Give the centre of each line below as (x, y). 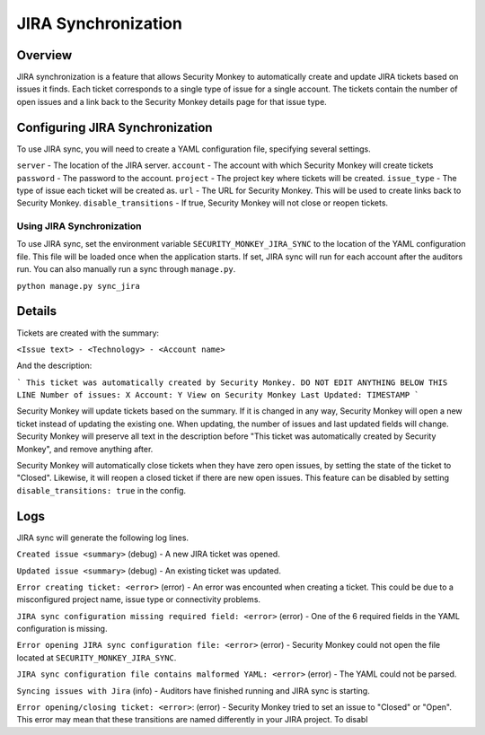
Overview (44, 55)
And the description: (54, 366)
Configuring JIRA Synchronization (115, 127)
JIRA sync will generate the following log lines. (102, 538)
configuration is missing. (62, 629)
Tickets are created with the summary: (88, 333)
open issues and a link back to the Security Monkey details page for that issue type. (172, 101)
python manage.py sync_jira (79, 286)
